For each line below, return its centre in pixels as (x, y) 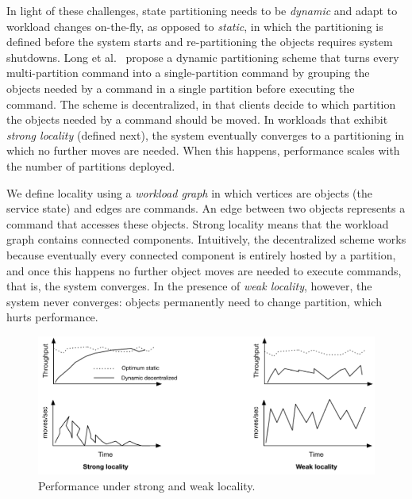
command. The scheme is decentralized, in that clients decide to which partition (201, 104)
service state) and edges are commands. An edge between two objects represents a (206, 208)
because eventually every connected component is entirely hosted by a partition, (201, 254)
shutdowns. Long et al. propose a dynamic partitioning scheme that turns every (203, 57)
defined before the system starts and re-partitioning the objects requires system (200, 42)
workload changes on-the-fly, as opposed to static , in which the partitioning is (195, 26)
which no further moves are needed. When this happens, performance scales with (203, 150)
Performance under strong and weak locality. (147, 485)
